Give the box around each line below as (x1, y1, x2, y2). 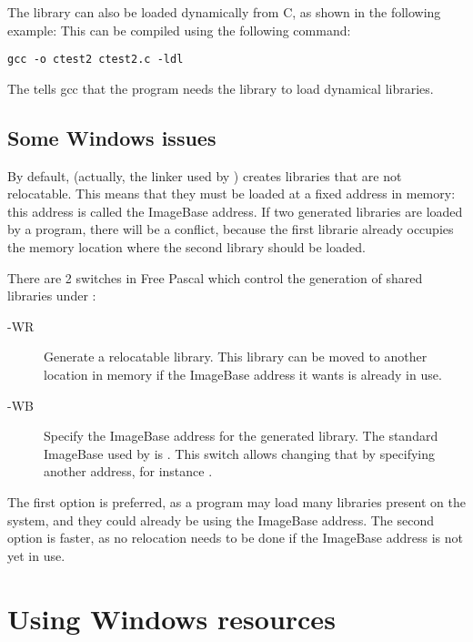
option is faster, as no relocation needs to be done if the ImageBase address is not (7, 528, 463, 547)
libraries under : (7, 286, 96, 305)
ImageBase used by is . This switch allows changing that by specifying (44, 443, 436, 463)
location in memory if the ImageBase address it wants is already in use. (44, 364, 442, 383)
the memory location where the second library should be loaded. (7, 238, 366, 257)
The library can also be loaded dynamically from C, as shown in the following (7, 3, 441, 21)
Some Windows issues (7, 123, 216, 151)
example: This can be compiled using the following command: (7, 20, 351, 39)
